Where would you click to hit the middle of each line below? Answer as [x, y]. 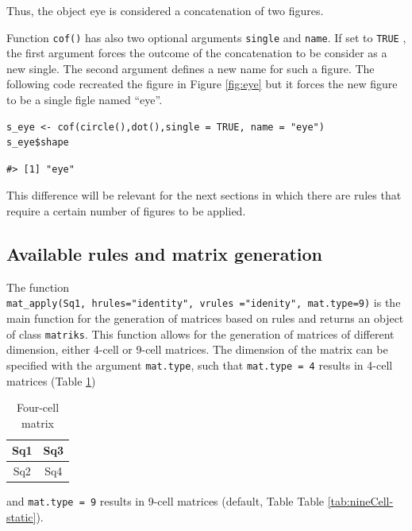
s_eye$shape [38, 143]
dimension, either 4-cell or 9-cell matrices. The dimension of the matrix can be [197, 349]
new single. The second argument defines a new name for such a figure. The [191, 68]
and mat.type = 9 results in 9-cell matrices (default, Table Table [166, 501]
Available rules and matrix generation [164, 253]
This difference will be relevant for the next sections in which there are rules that [204, 195]
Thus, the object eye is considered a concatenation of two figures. [165, 10]
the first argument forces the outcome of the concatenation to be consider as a [197, 53]
